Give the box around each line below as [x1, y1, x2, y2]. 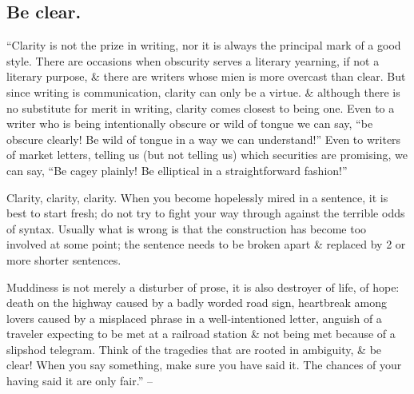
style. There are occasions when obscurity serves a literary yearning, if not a [6, 52, 380, 69]
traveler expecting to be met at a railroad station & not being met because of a [6, 325, 396, 342]
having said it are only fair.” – [6, 372, 153, 389]
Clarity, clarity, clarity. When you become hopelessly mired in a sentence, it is [6, 189, 388, 205]
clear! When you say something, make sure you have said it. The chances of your [6, 356, 402, 373]
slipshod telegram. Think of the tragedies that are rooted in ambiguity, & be [6, 340, 382, 357]
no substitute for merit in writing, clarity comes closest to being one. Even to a [6, 99, 395, 116]
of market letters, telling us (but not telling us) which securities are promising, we [6, 146, 408, 163]
